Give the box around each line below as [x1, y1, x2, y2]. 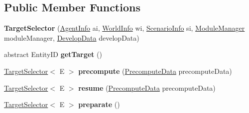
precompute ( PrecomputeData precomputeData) [78, 65, 232, 76]
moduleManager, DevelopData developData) [4, 32, 139, 43]
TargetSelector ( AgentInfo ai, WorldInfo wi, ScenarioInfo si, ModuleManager [4, 23, 245, 33]
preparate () [78, 99, 120, 110]
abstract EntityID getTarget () [4, 49, 102, 59]
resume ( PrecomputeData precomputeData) [78, 82, 216, 93]
